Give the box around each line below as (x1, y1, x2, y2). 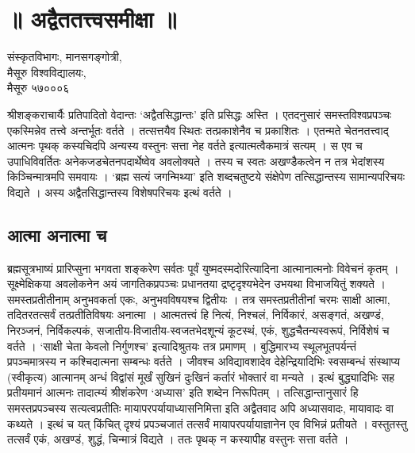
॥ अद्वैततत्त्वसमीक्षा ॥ (7, 2, 177, 35)
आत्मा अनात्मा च (7, 222, 107, 247)
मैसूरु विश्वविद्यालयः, (7, 63, 86, 80)
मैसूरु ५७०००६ (7, 79, 70, 96)
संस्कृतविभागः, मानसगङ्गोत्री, (7, 48, 122, 65)
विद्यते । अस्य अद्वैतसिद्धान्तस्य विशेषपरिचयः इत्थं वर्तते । (7, 183, 232, 200)
